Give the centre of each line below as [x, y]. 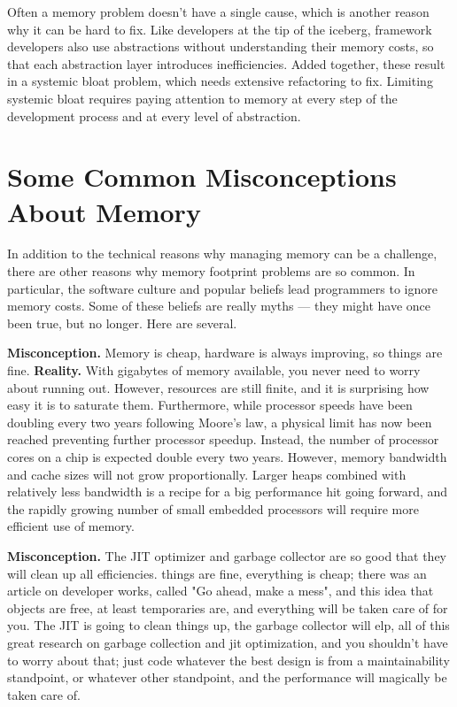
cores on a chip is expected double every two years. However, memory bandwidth [227, 457]
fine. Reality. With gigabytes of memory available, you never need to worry [214, 370]
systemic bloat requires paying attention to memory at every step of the [202, 98]
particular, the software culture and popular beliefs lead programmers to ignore [222, 288]
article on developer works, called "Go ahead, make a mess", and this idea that [221, 591]
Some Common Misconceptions [202, 177]
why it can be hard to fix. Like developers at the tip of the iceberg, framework [220, 29]
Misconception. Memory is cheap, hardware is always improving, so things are [225, 353]
